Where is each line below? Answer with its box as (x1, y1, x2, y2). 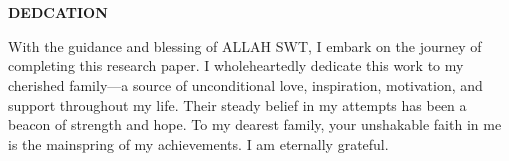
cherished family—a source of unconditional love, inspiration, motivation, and (8, 74, 483, 95)
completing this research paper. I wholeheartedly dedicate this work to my (8, 55, 464, 76)
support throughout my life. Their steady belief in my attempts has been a (8, 94, 467, 115)
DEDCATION (8, 2, 108, 23)
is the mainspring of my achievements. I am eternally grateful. (8, 133, 389, 154)
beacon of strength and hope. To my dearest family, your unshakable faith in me (8, 114, 502, 135)
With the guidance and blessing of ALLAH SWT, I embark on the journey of (8, 35, 482, 56)
